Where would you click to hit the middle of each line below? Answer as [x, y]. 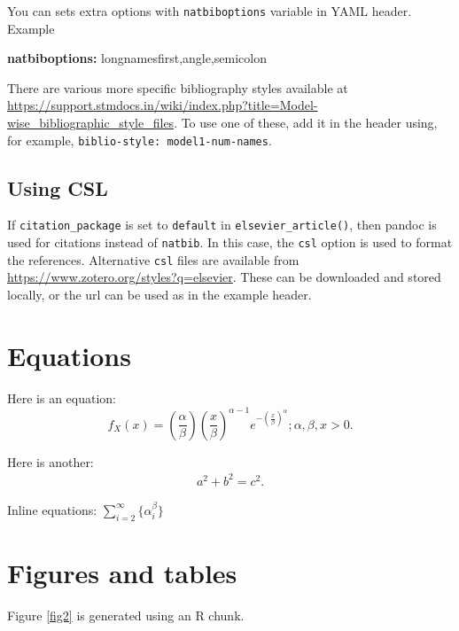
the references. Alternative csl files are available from [153, 259]
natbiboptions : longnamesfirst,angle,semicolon [137, 58]
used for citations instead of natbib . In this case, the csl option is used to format [230, 242]
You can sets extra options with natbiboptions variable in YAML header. [210, 11]
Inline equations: [52, 509]
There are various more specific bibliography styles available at [178, 87]
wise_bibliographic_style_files [91, 123]
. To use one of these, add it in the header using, [306, 123]
